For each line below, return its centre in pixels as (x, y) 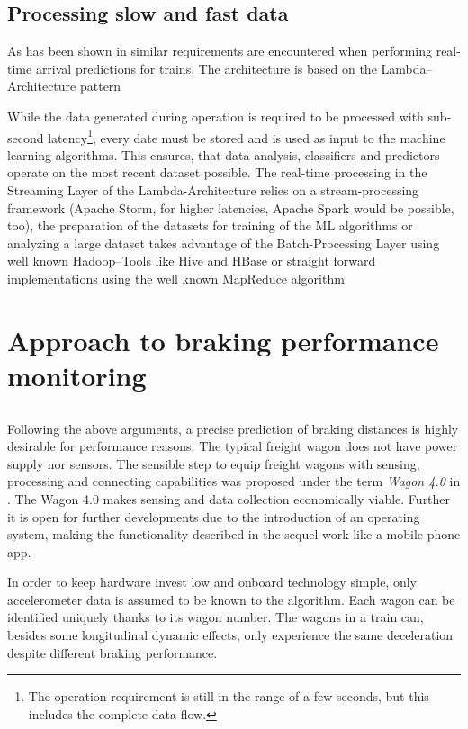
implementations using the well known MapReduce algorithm (176, 278)
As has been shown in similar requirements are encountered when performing (220, 51)
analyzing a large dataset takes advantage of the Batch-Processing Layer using (224, 243)
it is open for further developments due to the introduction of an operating (214, 516)
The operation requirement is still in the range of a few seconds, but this (229, 696)
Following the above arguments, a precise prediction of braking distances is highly (233, 428)
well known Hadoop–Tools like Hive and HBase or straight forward (192, 261)
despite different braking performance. (112, 652)
